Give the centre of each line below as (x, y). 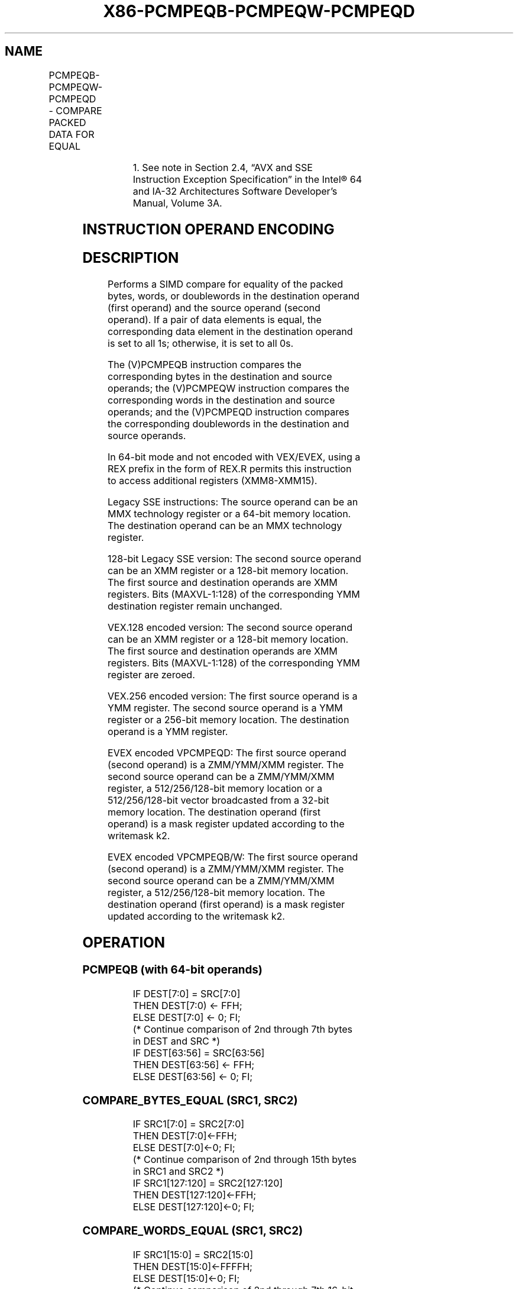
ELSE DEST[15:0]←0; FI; (186, 1278)
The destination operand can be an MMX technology (225, 526)
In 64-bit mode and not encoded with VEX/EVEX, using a (234, 457)
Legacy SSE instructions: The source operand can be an (233, 502)
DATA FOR (72, 134)
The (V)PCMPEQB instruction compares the (205, 365)
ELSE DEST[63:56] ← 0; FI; (193, 1076)
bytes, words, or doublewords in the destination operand (234, 296)
